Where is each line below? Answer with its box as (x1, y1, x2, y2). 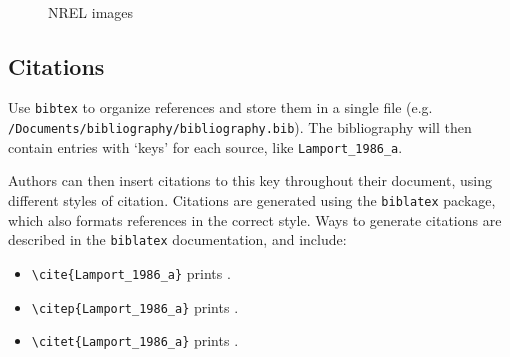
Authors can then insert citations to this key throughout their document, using (8, 170, 492, 191)
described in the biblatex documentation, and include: (8, 229, 347, 250)
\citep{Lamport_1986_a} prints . (31, 296, 239, 317)
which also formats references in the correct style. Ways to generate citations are (8, 209, 502, 230)
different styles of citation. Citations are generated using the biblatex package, (8, 189, 496, 210)
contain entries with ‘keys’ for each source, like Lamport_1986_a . (8, 136, 403, 157)
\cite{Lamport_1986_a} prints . (31, 262, 231, 283)
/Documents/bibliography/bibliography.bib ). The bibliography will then (8, 117, 472, 138)
